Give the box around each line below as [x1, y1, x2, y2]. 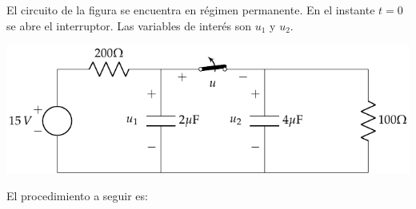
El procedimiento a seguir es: [6, 187, 148, 203]
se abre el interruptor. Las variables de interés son [6, 17, 252, 34]
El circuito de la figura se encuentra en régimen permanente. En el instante [6, 2, 375, 18]
